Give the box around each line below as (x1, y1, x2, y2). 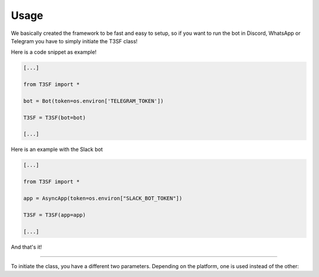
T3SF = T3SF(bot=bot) (23, 114, 86, 121)
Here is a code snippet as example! (11, 49, 97, 56)
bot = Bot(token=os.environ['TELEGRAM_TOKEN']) (23, 98, 164, 104)
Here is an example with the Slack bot (11, 146, 103, 153)
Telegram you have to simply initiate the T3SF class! (11, 37, 138, 44)
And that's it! (11, 243, 43, 250)
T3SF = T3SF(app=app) (23, 211, 86, 218)
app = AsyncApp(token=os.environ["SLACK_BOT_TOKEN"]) (23, 195, 183, 201)
